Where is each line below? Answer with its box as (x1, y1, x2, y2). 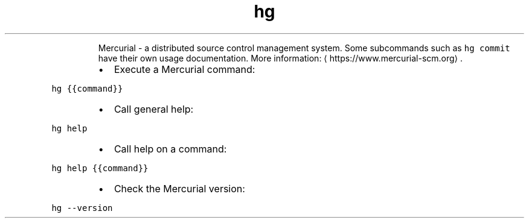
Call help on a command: (114, 142, 227, 155)
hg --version (51, 203, 113, 213)
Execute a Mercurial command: (114, 63, 255, 75)
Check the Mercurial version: (114, 182, 245, 195)
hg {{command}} (51, 83, 123, 93)
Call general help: (114, 102, 194, 115)
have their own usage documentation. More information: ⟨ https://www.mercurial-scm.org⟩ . (98, 52, 463, 63)
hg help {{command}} (51, 163, 149, 173)
